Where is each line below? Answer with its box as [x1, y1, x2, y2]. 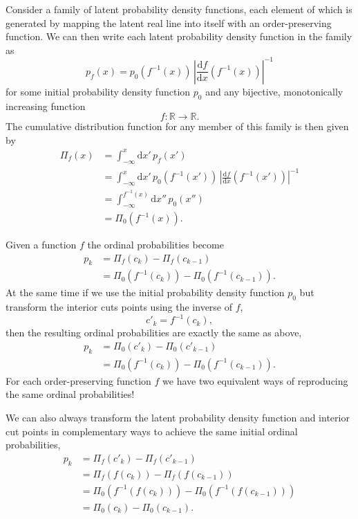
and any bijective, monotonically [205, 84, 343, 98]
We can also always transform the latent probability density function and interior [6, 410, 350, 425]
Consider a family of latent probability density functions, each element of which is [6, 2, 352, 16]
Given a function [6, 237, 77, 252]
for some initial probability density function [6, 84, 191, 98]
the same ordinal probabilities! [6, 387, 135, 401]
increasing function [6, 98, 86, 113]
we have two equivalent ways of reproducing [162, 373, 348, 388]
